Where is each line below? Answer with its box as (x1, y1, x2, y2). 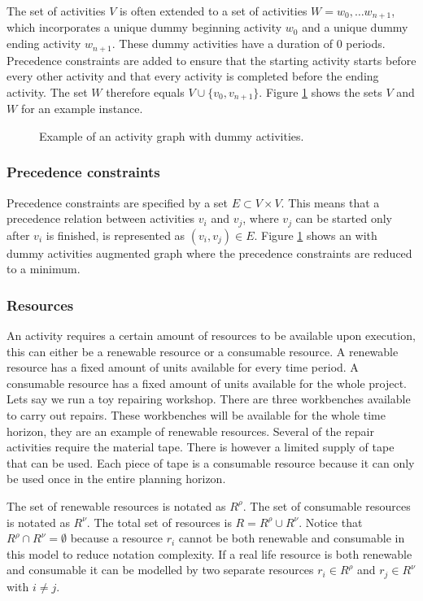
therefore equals (106, 83, 185, 100)
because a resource (70, 529, 164, 547)
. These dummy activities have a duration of (111, 35, 333, 52)
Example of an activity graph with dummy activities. (39, 127, 304, 144)
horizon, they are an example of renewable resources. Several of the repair (7, 422, 374, 439)
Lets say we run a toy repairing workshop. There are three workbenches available (7, 390, 411, 407)
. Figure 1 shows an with (254, 226, 377, 243)
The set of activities (7, 2, 106, 19)
